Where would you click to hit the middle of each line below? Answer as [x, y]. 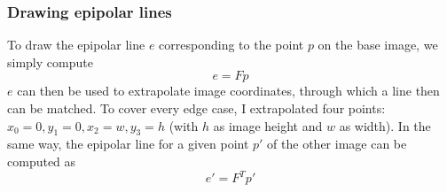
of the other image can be [337, 144]
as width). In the [385, 125]
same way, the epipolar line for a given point [128, 144]
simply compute [50, 61]
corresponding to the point [231, 45]
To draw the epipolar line [76, 45]
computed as [42, 161]
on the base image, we [378, 45]
